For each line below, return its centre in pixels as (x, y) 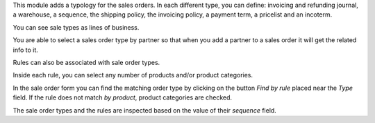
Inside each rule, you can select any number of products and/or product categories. (133, 75)
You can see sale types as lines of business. (76, 27)
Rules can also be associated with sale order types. (86, 62)
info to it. (25, 50)
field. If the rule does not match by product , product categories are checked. (123, 97)
